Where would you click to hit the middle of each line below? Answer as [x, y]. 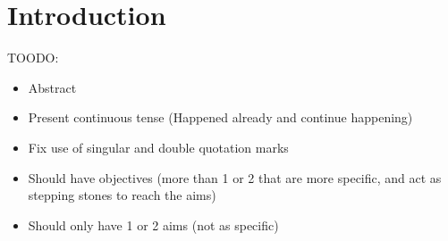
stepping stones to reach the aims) [122, 195]
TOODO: [33, 58]
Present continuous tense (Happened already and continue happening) [220, 117]
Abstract [52, 87]
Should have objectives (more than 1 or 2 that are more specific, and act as [235, 177]
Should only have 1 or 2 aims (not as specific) [153, 224]
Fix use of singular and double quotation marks [158, 147]
